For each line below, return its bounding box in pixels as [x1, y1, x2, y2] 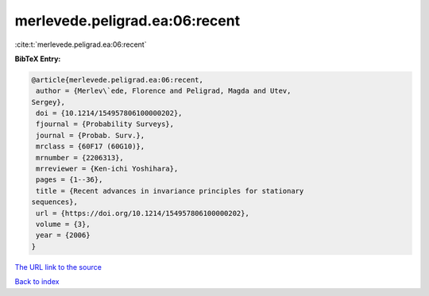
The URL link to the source [14, 262, 102, 271]
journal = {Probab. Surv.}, [36, 131, 145, 140]
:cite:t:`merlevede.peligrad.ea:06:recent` [14, 40, 147, 49]
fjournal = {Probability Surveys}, [36, 120, 175, 129]
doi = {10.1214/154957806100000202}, [36, 109, 183, 118]
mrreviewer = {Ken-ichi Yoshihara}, [36, 164, 179, 174]
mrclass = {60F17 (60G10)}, [36, 142, 145, 151]
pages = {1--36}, [36, 175, 103, 184]
